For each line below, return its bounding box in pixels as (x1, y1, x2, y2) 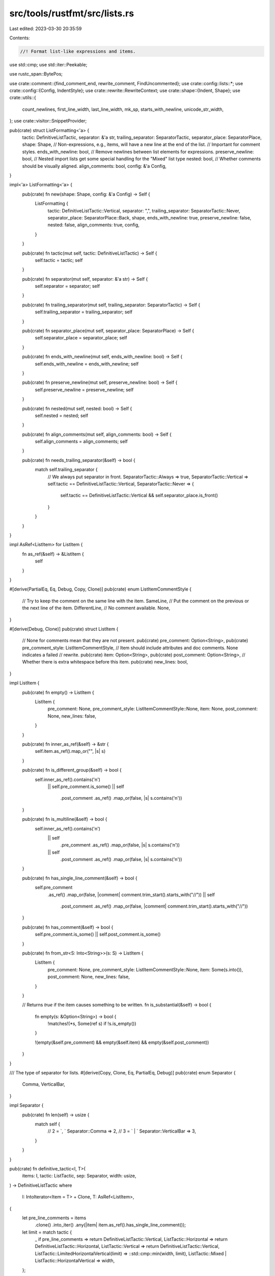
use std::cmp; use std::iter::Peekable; (9, 61, 88, 67)
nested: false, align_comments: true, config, (47, 222, 140, 228)
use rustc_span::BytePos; (9, 71, 63, 77)
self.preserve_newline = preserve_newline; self (35, 386, 134, 392)
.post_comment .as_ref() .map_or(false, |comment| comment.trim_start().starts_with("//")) (60, 903, 248, 910)
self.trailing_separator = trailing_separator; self (35, 309, 132, 315)
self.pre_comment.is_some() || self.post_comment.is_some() (35, 931, 161, 938)
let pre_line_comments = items (22, 1215, 87, 1221)
